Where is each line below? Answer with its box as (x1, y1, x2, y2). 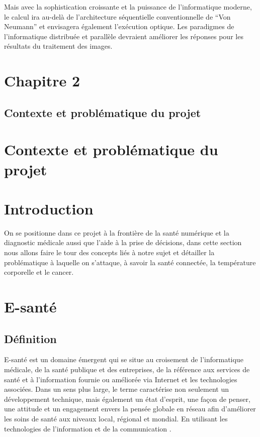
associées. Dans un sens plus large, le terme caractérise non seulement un (4, 384, 229, 394)
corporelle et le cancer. (4, 267, 74, 277)
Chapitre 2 (4, 70, 80, 91)
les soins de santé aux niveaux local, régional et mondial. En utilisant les (4, 413, 228, 423)
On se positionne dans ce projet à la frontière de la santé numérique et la (4, 227, 229, 238)
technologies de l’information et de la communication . (4, 423, 171, 433)
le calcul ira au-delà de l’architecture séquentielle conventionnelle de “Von (4, 11, 231, 22)
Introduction (4, 198, 94, 219)
